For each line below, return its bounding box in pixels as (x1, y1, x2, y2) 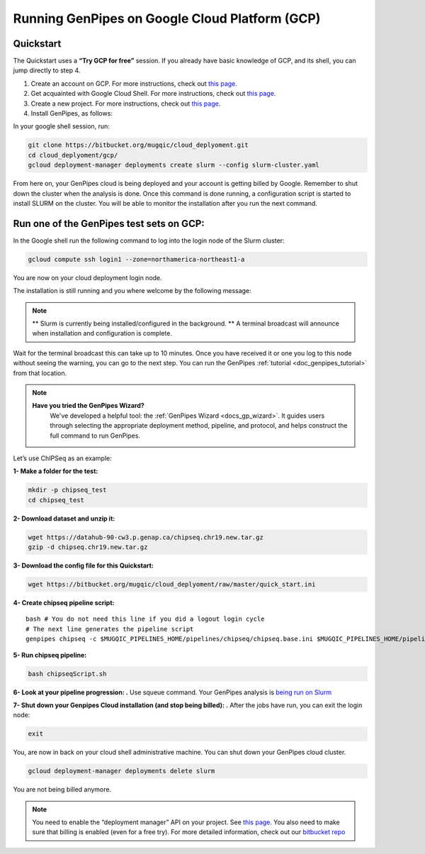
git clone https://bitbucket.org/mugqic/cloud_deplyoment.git (28, 141, 249, 149)
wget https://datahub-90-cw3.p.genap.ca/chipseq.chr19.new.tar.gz (28, 533, 263, 541)
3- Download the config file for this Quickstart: (13, 561, 154, 570)
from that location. (13, 369, 67, 377)
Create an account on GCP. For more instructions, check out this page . (30, 79, 237, 88)
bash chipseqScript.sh (28, 670, 107, 677)
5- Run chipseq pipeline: (13, 650, 87, 659)
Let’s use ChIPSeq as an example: (13, 454, 113, 462)
